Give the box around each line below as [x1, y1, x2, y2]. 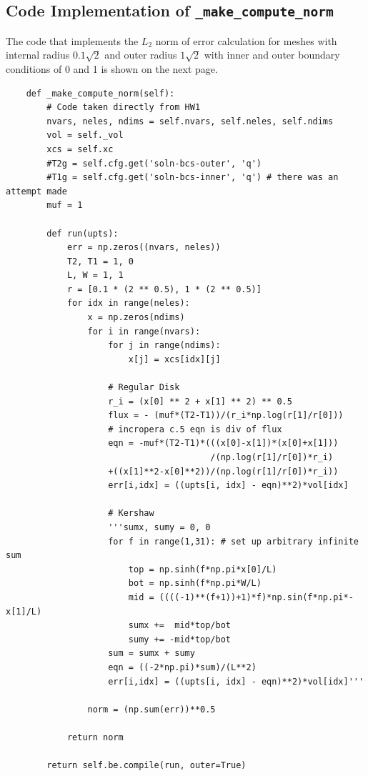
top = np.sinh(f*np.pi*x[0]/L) [128, 564, 277, 574]
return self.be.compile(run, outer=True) [46, 760, 247, 771]
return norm [66, 732, 124, 742]
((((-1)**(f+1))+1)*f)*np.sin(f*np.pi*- [159, 592, 354, 602]
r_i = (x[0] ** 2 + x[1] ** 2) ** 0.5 [108, 396, 292, 407]
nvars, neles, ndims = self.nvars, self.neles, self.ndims [46, 116, 334, 126]
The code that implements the [6, 33, 139, 48]
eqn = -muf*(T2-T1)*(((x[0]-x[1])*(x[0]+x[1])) [108, 438, 339, 449]
